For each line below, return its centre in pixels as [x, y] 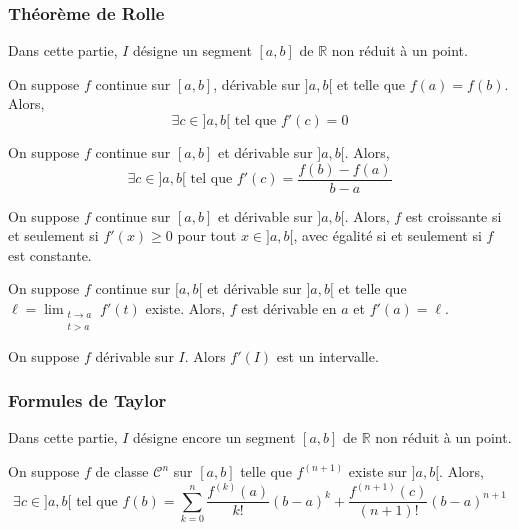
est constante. [50, 254]
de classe [122, 471]
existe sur [377, 471]
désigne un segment [192, 50]
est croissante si [453, 215]
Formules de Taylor [87, 400]
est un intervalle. [327, 355]
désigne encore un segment [214, 437]
